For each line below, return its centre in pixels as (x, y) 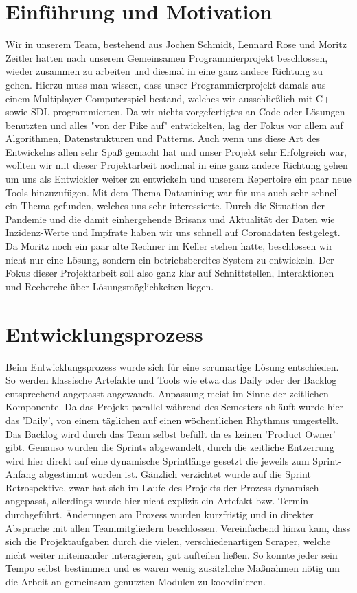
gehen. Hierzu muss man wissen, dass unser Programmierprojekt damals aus (166, 84)
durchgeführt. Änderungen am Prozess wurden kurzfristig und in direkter (160, 514)
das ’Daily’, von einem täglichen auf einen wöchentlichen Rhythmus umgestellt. (172, 420)
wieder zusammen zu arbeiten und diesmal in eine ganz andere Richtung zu (164, 71)
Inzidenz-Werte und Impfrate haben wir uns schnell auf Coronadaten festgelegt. (173, 232)
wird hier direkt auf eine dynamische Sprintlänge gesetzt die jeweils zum (158, 460)
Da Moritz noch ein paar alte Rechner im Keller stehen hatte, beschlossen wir (169, 246)
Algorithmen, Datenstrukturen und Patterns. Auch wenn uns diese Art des (163, 138)
